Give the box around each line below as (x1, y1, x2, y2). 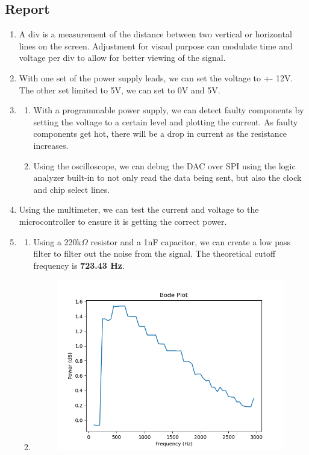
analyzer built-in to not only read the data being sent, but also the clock (33, 171, 302, 184)
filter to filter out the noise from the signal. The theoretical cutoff (33, 247, 276, 260)
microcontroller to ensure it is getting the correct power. (19, 215, 227, 227)
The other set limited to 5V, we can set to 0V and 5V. (19, 83, 220, 96)
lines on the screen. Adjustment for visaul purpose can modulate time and (19, 39, 293, 52)
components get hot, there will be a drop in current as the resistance (33, 127, 287, 140)
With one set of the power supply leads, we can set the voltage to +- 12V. (19, 71, 293, 84)
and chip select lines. (33, 183, 110, 195)
